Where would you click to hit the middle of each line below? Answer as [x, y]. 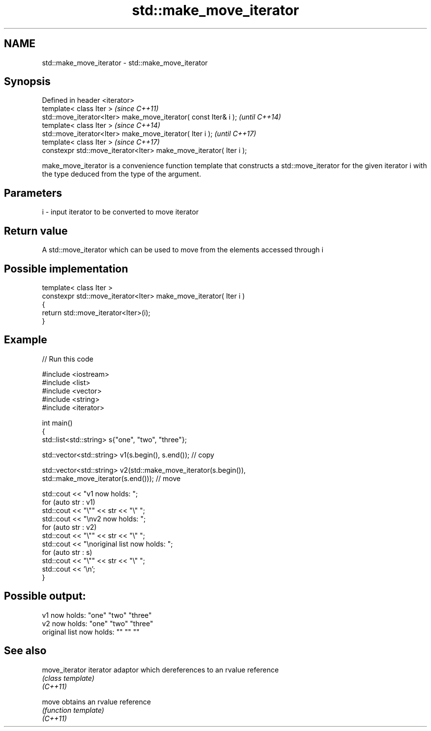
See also [25, 651]
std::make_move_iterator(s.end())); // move [111, 478]
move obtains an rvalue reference [96, 701]
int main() [57, 423]
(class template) [68, 678]
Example [26, 340]
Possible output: [45, 596]
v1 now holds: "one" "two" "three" [97, 615]
